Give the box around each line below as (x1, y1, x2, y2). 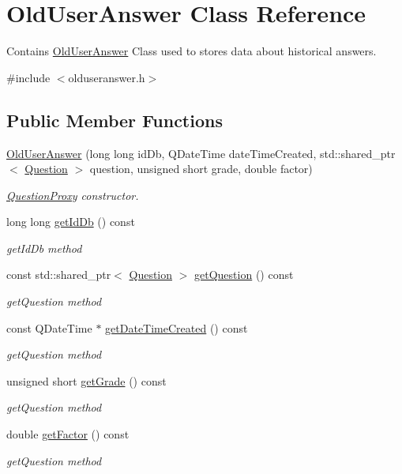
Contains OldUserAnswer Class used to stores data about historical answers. (6, 43, 377, 59)
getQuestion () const (194, 266, 294, 283)
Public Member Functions (6, 107, 223, 132)
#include (6, 69, 51, 85)
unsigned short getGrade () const (6, 372, 167, 389)
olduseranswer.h (68, 69, 145, 85)
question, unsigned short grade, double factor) (89, 160, 313, 177)
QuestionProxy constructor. (6, 186, 139, 203)
